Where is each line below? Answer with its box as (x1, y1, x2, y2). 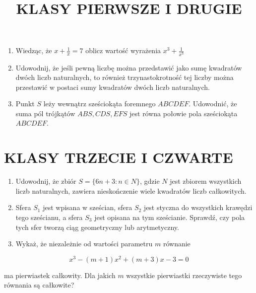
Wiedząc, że (15, 45, 52, 56)
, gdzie (140, 176, 160, 186)
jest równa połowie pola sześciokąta (129, 108, 238, 118)
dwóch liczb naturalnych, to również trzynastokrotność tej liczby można (15, 72, 234, 82)
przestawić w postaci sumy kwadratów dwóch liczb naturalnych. (15, 81, 210, 92)
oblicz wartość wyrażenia (85, 45, 161, 56)
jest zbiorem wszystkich (170, 176, 242, 186)
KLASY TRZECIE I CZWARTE (4, 147, 233, 167)
